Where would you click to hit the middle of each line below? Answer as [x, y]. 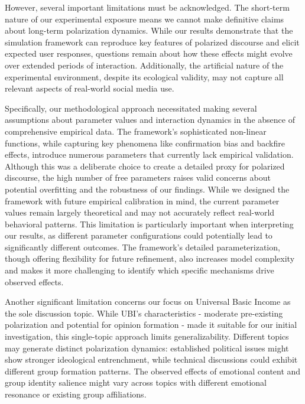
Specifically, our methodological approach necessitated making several [131, 108]
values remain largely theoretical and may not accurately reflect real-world [140, 212]
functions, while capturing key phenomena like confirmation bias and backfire [145, 143]
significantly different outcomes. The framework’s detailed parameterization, [142, 247]
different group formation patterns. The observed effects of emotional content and [153, 371]
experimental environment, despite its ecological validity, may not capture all [144, 76]
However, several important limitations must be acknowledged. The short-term [147, 7]
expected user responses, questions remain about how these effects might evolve [149, 53]
